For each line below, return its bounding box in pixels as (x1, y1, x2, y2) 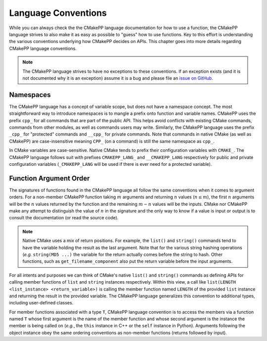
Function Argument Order (9, 174, 90, 183)
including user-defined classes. (9, 300, 74, 306)
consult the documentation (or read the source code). (9, 215, 119, 221)
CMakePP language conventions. (9, 45, 77, 51)
